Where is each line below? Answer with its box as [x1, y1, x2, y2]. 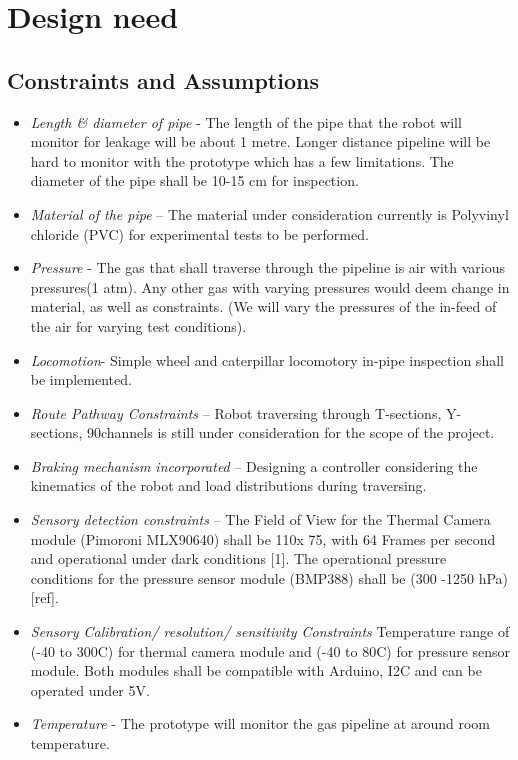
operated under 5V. [30, 679, 150, 700]
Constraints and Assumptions [7, 64, 319, 95]
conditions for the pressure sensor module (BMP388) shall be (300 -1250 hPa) [30, 567, 508, 588]
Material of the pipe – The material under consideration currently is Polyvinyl [30, 203, 509, 224]
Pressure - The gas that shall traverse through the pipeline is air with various [30, 257, 506, 278]
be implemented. [30, 369, 132, 390]
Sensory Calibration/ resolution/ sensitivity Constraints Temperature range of [30, 621, 510, 642]
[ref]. [30, 587, 59, 608]
